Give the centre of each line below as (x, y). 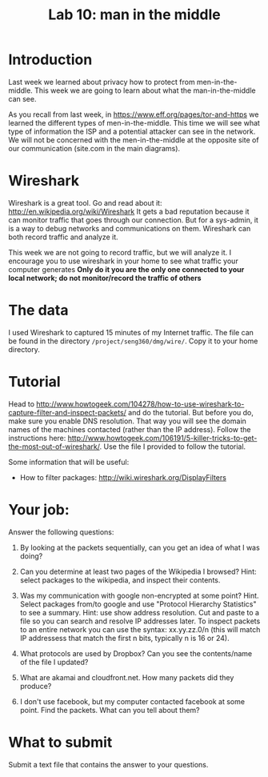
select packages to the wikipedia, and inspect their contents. (120, 580)
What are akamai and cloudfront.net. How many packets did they (127, 677)
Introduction (50, 60)
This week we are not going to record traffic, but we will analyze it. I (120, 252)
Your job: (39, 509)
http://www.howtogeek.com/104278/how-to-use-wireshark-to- (140, 404)
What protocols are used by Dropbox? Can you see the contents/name (136, 653)
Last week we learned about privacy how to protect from (102, 82)
